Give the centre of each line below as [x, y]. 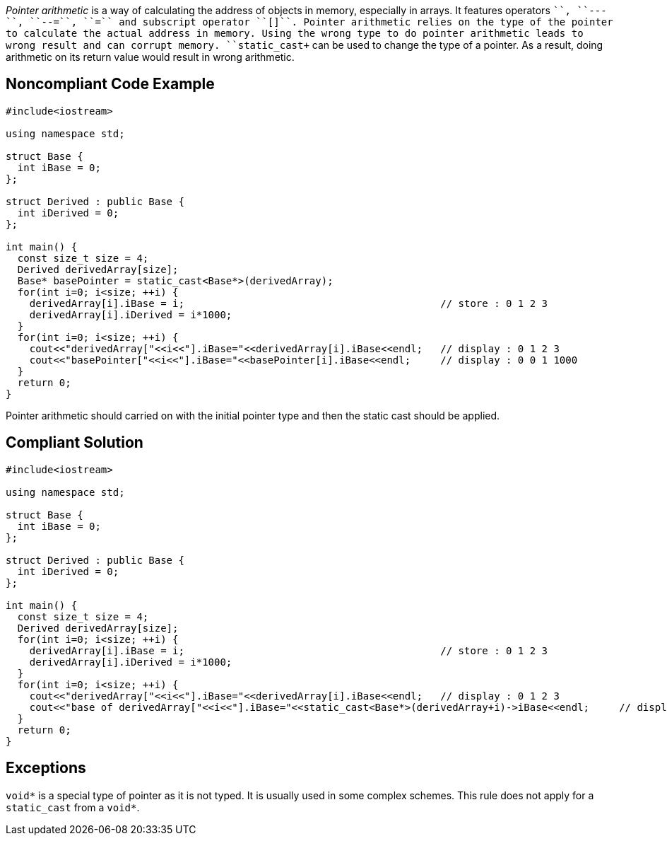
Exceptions [46, 768]
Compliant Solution [75, 443]
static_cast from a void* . [73, 807]
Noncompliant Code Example [110, 84]
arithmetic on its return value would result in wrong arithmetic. [150, 57]
